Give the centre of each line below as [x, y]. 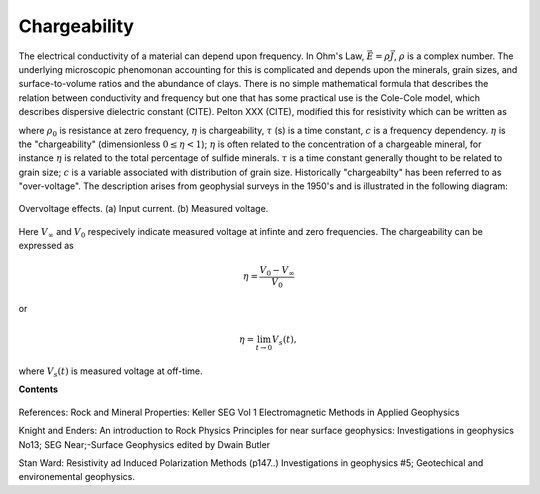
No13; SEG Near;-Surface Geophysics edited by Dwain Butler [144, 444]
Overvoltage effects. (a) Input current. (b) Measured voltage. [143, 209]
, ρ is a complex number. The [453, 56]
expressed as [46, 246]
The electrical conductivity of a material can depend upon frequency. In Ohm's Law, [191, 56]
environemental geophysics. [76, 477]
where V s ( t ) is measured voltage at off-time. [110, 372]
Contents [38, 389]
